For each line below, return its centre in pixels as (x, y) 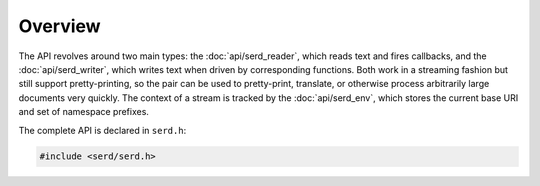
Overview (59, 26)
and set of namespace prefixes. (84, 112)
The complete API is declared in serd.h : (102, 130)
